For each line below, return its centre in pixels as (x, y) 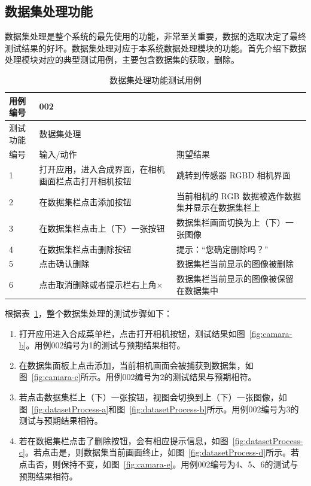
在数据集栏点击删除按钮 (85, 249)
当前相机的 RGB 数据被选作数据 (239, 195)
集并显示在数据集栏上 (219, 207)
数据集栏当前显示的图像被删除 (235, 264)
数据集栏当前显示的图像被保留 (235, 279)
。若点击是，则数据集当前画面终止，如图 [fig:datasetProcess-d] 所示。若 (162, 452)
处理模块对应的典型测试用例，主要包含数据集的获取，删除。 (122, 60)
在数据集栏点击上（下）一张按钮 (102, 228)
